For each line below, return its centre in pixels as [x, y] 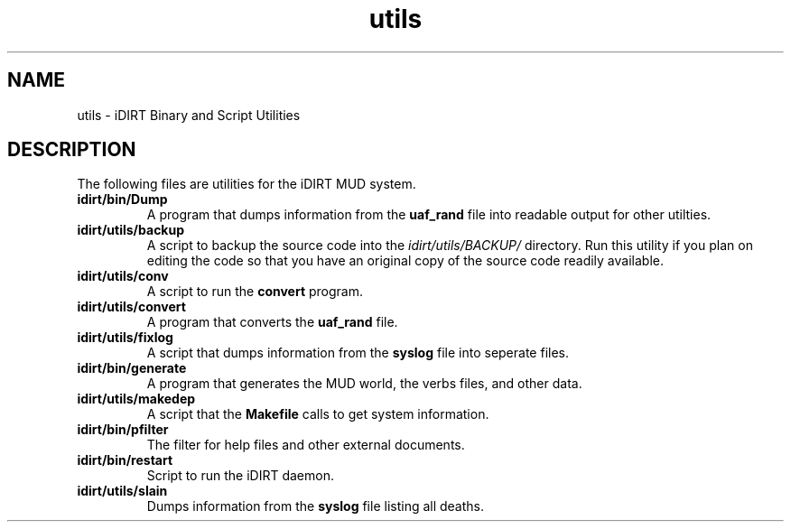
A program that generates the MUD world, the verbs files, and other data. [364, 384]
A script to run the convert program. [255, 292]
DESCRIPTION [72, 150]
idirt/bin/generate [132, 368]
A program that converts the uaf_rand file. [272, 322]
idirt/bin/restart [125, 460]
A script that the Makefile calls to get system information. [318, 414]
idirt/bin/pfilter [123, 430]
